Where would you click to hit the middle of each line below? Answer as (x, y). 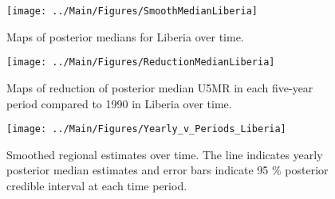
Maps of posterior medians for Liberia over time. (125, 36)
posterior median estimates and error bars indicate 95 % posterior (167, 170)
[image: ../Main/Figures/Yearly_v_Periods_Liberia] (146, 129)
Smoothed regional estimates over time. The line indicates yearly (165, 154)
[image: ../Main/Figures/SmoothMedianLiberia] (132, 11)
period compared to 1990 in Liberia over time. (119, 103)
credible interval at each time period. (97, 185)
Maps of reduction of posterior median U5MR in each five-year (160, 87)
